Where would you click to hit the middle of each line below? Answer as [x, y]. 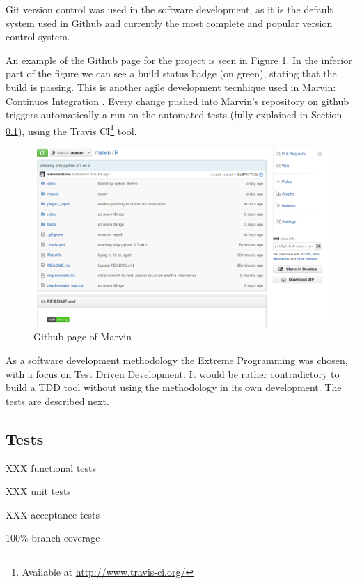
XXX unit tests [38, 491]
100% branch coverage [53, 538]
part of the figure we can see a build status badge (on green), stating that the [171, 73]
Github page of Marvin [82, 337]
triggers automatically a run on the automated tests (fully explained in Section [174, 115]
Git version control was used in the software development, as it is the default [170, 9]
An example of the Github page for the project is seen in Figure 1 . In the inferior [179, 60]
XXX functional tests [51, 467]
